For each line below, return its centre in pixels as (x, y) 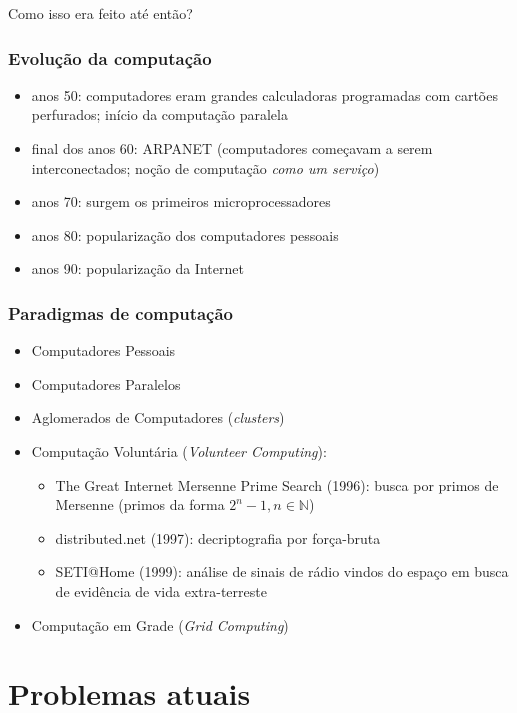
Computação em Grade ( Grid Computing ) (160, 624)
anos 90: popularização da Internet (137, 268)
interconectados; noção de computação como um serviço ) (205, 167)
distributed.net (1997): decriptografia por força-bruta (218, 537)
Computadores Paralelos (106, 383)
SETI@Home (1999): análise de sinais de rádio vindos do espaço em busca (282, 571)
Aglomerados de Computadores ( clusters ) (158, 417)
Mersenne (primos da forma (140, 504)
